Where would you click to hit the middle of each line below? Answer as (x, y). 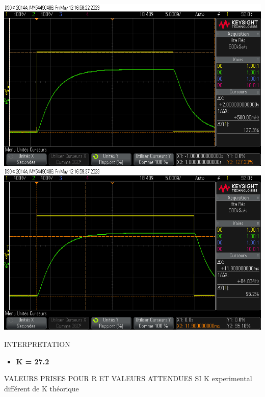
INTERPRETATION (37, 344)
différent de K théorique (42, 388)
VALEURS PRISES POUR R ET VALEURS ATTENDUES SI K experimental (128, 378)
